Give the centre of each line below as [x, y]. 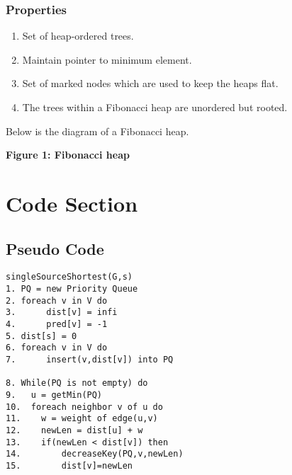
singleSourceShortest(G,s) [69, 277]
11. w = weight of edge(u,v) [82, 419]
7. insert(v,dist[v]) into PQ [90, 359]
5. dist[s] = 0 [41, 336]
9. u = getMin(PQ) [54, 395]
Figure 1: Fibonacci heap [68, 155]
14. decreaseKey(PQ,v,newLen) [95, 454]
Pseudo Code [55, 248]
